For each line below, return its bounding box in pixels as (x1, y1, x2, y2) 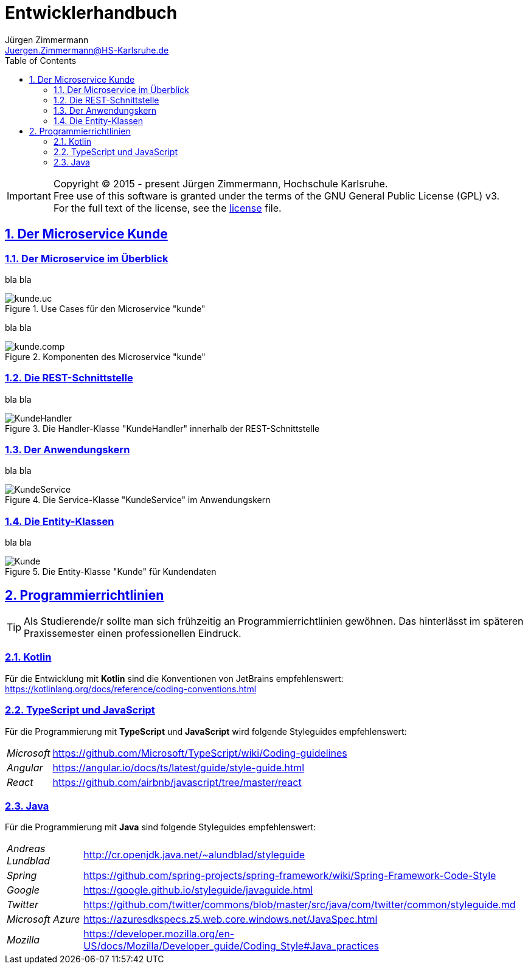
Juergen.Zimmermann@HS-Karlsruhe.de (5, 44, 169, 55)
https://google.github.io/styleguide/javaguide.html (83, 884, 313, 897)
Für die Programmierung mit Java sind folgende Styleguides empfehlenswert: (5, 822, 316, 833)
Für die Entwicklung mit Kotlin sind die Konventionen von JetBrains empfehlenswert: (5, 673, 344, 684)
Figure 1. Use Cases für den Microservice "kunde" (5, 303, 206, 314)
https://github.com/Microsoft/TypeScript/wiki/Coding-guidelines (52, 746, 347, 759)
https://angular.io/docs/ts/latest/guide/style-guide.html (52, 761, 305, 774)
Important (7, 189, 51, 202)
